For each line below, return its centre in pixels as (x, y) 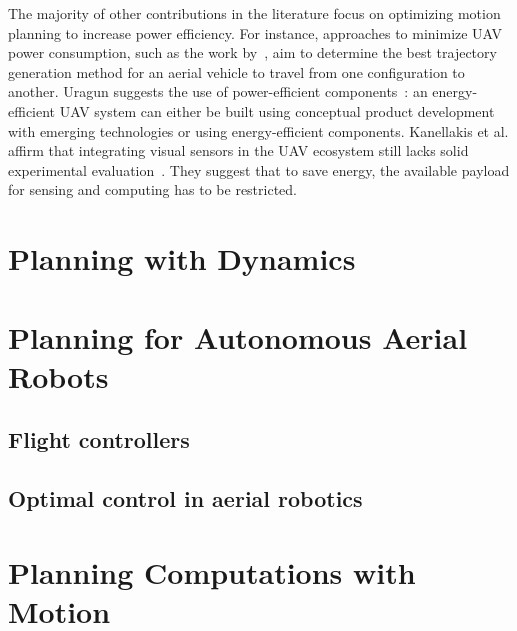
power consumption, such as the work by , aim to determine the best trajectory (252, 52)
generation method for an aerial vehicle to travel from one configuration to (236, 71)
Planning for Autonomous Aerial (238, 336)
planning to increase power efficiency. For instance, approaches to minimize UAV (255, 32)
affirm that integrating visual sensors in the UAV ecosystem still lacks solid (238, 150)
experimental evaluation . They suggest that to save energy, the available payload (259, 169)
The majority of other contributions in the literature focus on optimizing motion (254, 13)
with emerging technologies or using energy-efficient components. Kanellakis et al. (258, 130)
